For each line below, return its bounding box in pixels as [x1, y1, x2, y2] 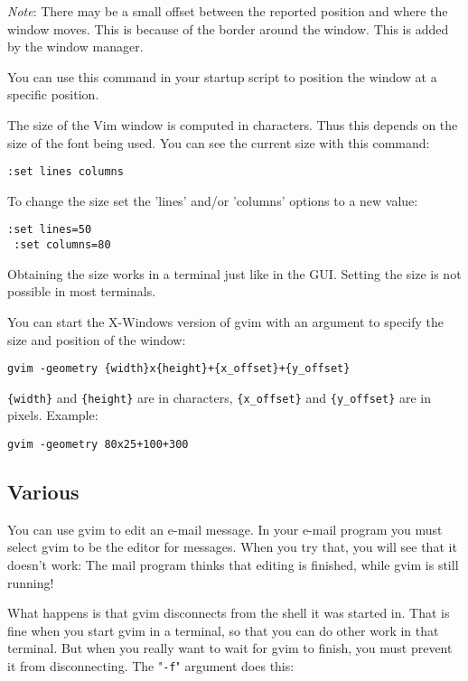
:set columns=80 [14, 238, 111, 252]
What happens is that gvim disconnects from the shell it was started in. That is [7, 603, 450, 622]
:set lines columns [7, 165, 124, 179]
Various [7, 478, 80, 506]
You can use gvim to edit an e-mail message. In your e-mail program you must [7, 519, 443, 538]
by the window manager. [7, 37, 144, 56]
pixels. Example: [7, 406, 98, 424]
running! [7, 573, 54, 592]
